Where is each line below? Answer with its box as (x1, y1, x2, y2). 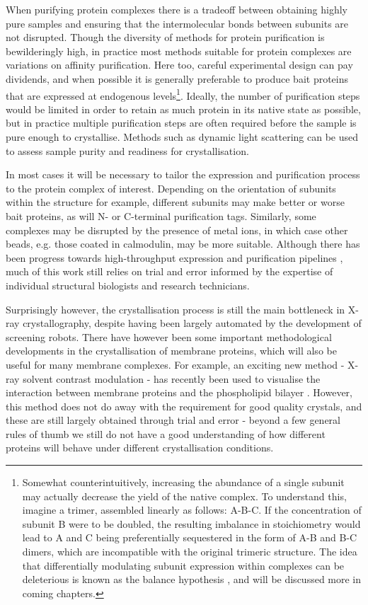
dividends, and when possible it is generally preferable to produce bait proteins (6, 71, 349, 86)
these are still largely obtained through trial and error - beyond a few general (6, 413, 340, 427)
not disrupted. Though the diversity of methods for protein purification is (6, 30, 325, 45)
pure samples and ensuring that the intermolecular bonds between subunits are (6, 16, 349, 30)
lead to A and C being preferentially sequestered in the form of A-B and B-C (22, 530, 357, 545)
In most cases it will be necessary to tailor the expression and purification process (6, 167, 360, 182)
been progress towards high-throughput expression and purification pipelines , (6, 250, 343, 265)
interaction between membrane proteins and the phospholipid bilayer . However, (6, 385, 352, 400)
